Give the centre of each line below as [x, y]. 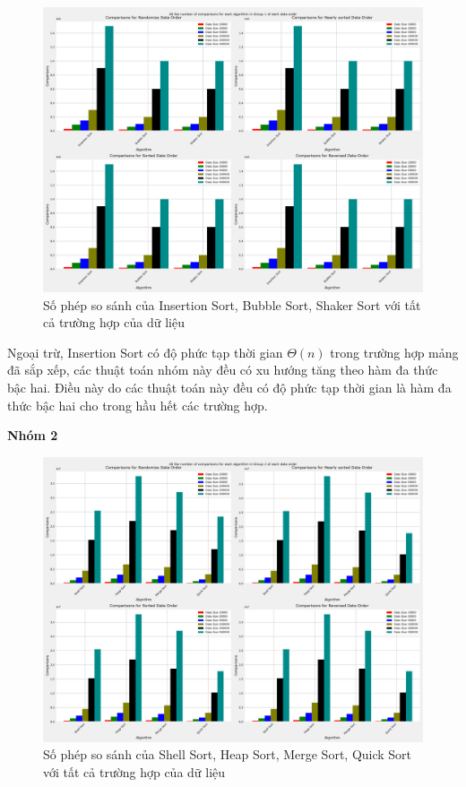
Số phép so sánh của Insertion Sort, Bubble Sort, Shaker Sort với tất [232, 304]
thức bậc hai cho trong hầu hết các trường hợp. [138, 405]
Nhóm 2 [33, 435]
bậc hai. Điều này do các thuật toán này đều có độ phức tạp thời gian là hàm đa [229, 387]
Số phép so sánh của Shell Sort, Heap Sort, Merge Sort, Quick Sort [228, 754]
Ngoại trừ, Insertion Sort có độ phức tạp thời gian [145, 352]
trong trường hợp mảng [394, 352]
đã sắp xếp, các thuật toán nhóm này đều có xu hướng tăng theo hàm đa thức [223, 370]
